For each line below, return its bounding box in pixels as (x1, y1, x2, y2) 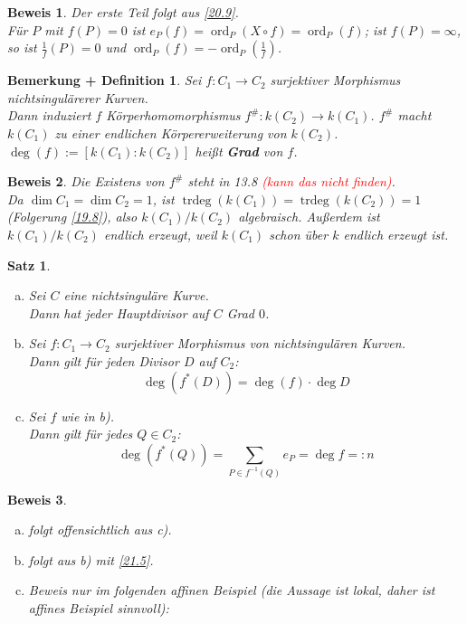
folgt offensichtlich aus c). (28, 520, 172, 539)
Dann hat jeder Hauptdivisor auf (28, 303, 209, 322)
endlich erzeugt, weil (103, 224, 217, 243)
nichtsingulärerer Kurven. (7, 88, 148, 107)
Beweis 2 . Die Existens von (7, 172, 165, 191)
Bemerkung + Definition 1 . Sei (7, 71, 202, 90)
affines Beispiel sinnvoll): (28, 599, 169, 618)
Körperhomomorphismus (106, 106, 241, 125)
